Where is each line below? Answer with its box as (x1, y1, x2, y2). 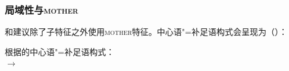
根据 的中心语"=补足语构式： (5, 45, 115, 57)
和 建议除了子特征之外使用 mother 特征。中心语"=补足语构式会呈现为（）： (5, 25, 287, 38)
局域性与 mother (5, 2, 78, 17)
